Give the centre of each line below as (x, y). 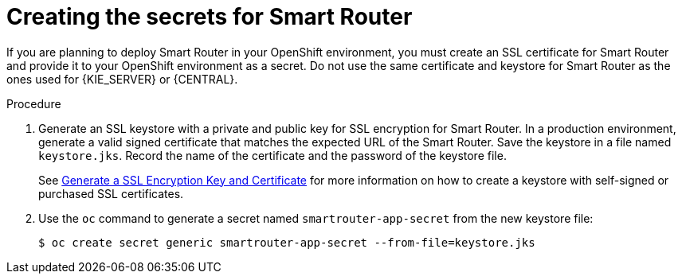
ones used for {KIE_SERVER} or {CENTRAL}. (122, 79)
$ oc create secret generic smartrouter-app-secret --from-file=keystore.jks (287, 242)
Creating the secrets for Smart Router (210, 17)
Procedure (34, 103)
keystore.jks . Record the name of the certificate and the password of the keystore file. (272, 155)
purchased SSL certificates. (111, 193)
